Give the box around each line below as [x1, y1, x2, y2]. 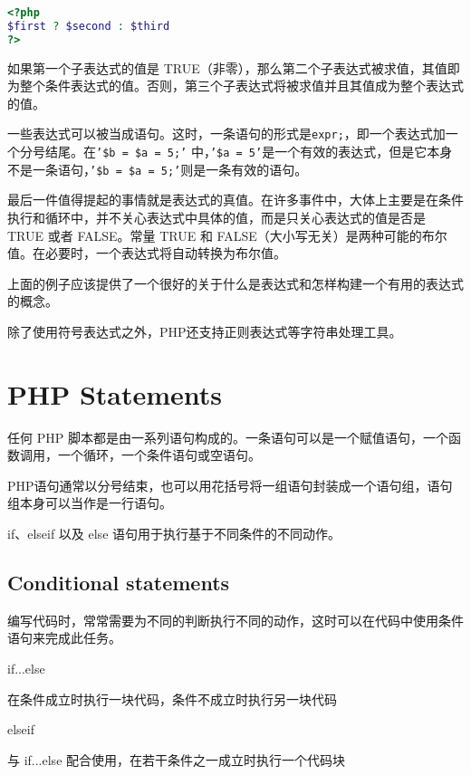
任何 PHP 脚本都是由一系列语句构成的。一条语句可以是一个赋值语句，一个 [7, 427, 448, 446]
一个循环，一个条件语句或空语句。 [57, 445, 261, 464]
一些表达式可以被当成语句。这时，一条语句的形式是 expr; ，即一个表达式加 [7, 124, 446, 143]
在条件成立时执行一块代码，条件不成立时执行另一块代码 [7, 689, 337, 708]
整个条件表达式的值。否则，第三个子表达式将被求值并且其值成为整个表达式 [19, 76, 464, 95]
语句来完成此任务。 [7, 628, 121, 647]
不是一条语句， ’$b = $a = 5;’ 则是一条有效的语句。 [7, 159, 308, 178]
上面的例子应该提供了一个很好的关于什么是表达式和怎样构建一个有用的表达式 [7, 273, 464, 292]
